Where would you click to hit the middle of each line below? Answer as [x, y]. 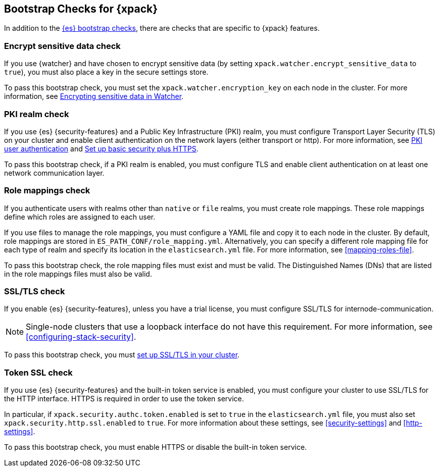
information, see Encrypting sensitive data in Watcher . [94, 96]
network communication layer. [54, 173]
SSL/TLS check [35, 292]
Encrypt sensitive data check [62, 46]
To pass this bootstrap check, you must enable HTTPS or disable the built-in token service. [156, 447]
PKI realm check [37, 114]
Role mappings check [47, 191]
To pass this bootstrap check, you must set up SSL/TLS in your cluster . [122, 355]
